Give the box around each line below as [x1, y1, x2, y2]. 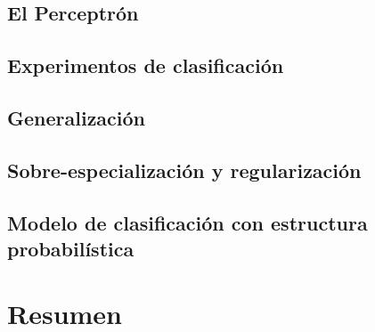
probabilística [7, 234, 135, 262]
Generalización [7, 103, 146, 131]
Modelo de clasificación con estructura [7, 208, 368, 236]
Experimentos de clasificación [7, 52, 284, 79]
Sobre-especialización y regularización [7, 156, 362, 183]
